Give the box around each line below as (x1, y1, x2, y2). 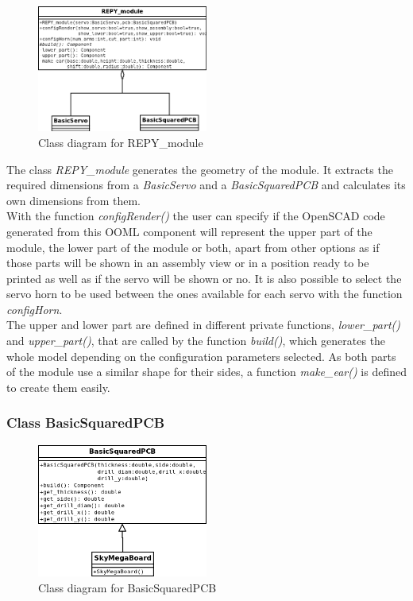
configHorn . (6, 300, 63, 317)
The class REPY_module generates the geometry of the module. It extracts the (6, 161, 393, 177)
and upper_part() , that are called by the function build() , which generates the (6, 332, 386, 349)
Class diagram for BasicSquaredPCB (38, 579, 217, 595)
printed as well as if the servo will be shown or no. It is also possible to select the (6, 269, 402, 286)
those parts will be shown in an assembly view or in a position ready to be (6, 254, 369, 271)
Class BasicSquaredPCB (6, 413, 165, 432)
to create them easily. (6, 378, 110, 395)
